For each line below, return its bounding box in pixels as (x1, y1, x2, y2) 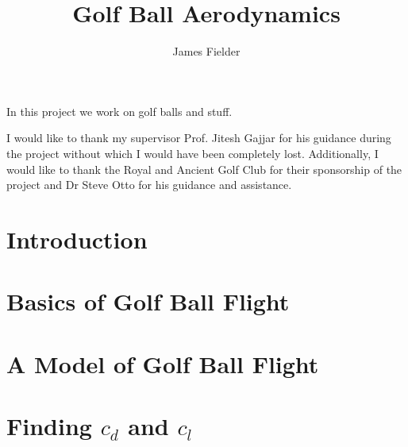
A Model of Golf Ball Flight (6, 347, 319, 380)
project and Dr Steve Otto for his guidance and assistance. (6, 176, 292, 193)
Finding (6, 410, 92, 441)
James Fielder (172, 43, 241, 60)
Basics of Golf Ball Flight (6, 285, 290, 318)
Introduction (6, 222, 148, 255)
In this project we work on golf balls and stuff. (6, 102, 233, 119)
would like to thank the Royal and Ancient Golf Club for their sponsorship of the (6, 160, 402, 177)
